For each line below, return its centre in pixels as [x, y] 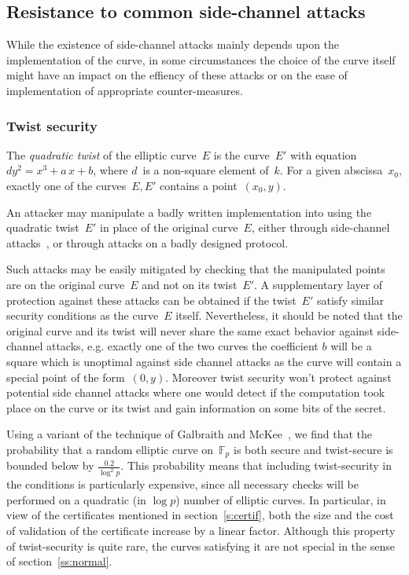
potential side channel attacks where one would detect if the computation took [196, 392]
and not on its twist [190, 284]
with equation [323, 154]
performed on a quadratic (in [76, 499]
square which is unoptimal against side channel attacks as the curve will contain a [204, 361]
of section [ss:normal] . [59, 561]
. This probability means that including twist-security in [256, 465]
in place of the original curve [169, 227]
